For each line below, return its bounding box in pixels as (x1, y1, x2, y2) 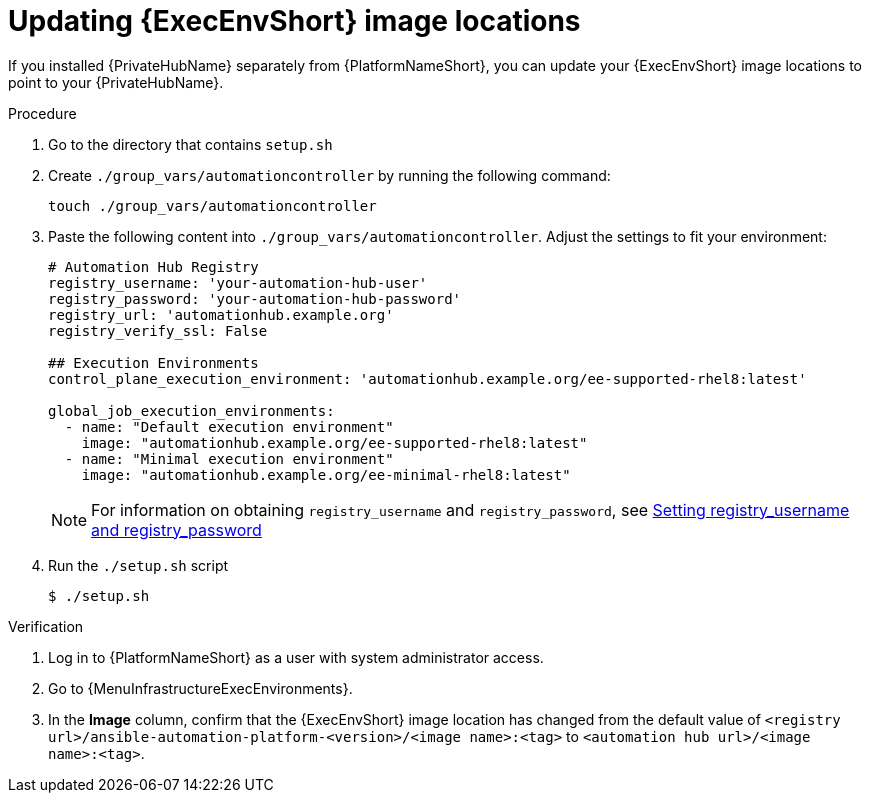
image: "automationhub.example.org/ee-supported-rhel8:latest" (81, 434, 588, 451)
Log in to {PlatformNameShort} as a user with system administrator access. (48, 648, 544, 666)
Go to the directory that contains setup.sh (48, 135, 333, 153)
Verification (8, 617, 84, 635)
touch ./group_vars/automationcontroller (48, 197, 377, 214)
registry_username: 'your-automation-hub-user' (48, 274, 428, 291)
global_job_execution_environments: (48, 402, 335, 419)
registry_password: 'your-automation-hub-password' (48, 290, 462, 307)
